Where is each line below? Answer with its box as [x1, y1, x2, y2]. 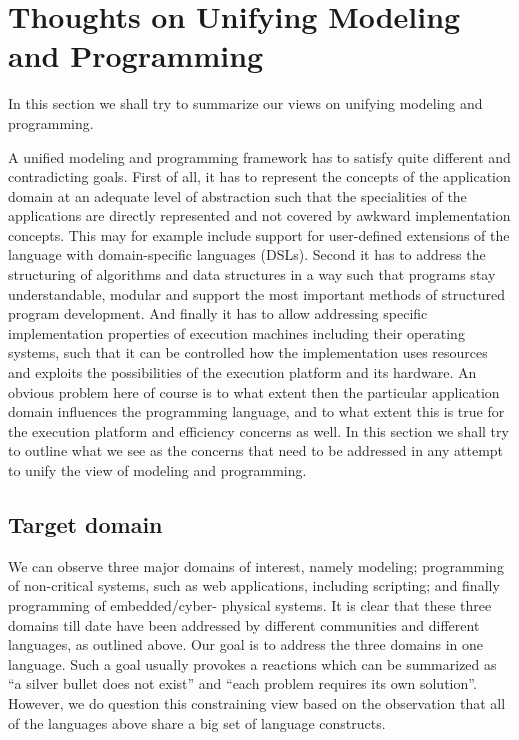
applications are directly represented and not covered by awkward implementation [8, 205, 511, 226]
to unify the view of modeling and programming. [8, 460, 307, 480]
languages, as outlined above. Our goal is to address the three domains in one [8, 634, 484, 655]
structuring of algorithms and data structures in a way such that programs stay [8, 264, 496, 285]
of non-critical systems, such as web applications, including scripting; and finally [8, 575, 500, 596]
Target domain [8, 508, 163, 539]
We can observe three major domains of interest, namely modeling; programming [8, 555, 504, 576]
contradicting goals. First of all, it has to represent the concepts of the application [8, 166, 511, 187]
